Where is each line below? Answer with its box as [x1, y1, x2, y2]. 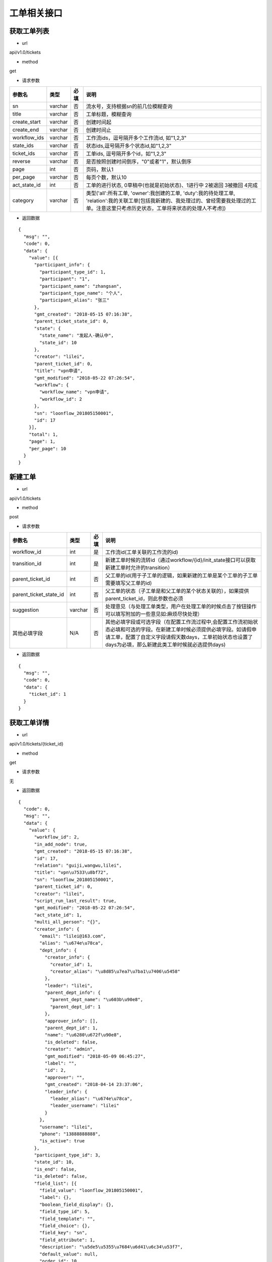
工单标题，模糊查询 [86, 111, 132, 118]
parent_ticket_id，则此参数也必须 [105, 595, 183, 602]
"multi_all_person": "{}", [34, 919, 101, 925]
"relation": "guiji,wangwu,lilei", [34, 863, 122, 868]
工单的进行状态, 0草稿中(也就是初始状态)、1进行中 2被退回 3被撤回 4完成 [86, 182, 258, 189]
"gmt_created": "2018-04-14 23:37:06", [44, 1082, 144, 1087]
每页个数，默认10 [86, 174, 127, 181]
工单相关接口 [9, 8, 63, 19]
